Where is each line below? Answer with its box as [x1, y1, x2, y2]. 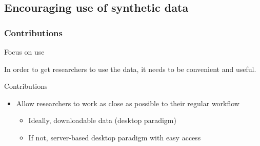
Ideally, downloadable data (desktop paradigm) [28, 115, 176, 126]
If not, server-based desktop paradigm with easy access [28, 132, 201, 142]
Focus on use [4, 46, 45, 57]
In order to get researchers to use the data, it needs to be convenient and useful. [4, 63, 256, 74]
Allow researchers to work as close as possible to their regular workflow [16, 98, 239, 108]
